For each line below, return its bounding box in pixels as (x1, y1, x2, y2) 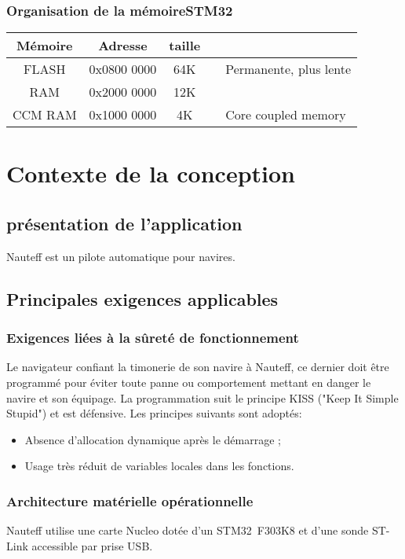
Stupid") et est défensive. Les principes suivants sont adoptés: (6, 405, 302, 421)
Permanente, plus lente (225, 60, 352, 79)
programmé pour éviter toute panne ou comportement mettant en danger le (6, 373, 371, 390)
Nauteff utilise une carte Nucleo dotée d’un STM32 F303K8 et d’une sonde (6, 522, 369, 539)
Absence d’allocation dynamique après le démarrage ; (24, 431, 281, 447)
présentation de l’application (6, 211, 243, 235)
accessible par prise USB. (31, 537, 153, 553)
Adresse (98, 36, 148, 55)
